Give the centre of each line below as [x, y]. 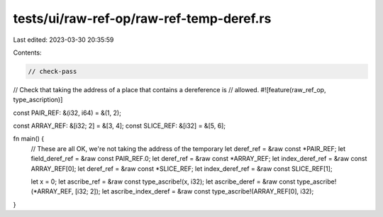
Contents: [27, 52]
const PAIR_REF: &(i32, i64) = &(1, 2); [67, 113]
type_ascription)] [38, 100]
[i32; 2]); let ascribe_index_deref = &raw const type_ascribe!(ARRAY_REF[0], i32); [194, 191]
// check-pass [52, 71]
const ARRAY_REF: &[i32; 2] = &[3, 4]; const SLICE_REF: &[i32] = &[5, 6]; [120, 126]
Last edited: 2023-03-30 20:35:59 [63, 40]
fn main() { [29, 139]
